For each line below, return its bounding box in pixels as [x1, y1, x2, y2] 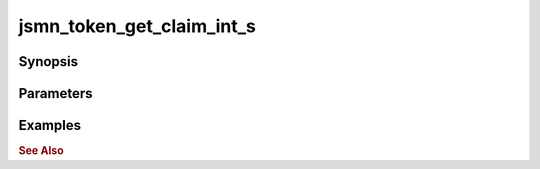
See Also [18, 144, 64, 158]
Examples [18, 117, 82, 134]
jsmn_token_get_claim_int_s [18, 15, 257, 37]
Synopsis [18, 53, 79, 70]
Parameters [18, 85, 93, 102]
